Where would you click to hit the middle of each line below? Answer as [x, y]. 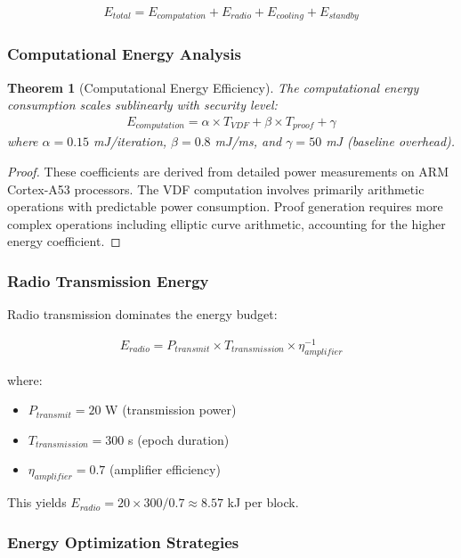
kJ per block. [263, 502]
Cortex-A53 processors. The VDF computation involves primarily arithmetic [216, 189]
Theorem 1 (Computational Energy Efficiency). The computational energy [213, 87]
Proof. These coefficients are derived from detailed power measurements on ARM [228, 171]
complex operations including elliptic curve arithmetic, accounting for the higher [226, 223]
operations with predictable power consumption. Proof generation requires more [225, 206]
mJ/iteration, [130, 141]
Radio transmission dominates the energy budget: [142, 314]
